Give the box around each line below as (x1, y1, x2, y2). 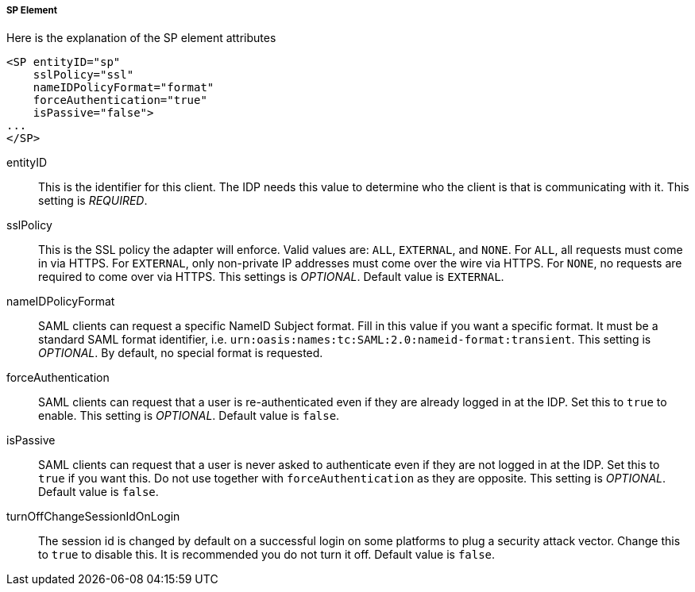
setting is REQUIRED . (38, 194, 148, 208)
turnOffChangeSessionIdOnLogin (6, 509, 180, 524)
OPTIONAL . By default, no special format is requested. (38, 346, 323, 360)
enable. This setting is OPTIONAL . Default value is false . (38, 409, 340, 423)
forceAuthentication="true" (33, 94, 207, 107)
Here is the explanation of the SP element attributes (6, 31, 276, 45)
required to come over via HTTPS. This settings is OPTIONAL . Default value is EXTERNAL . (38, 270, 504, 284)
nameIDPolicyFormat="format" (33, 81, 214, 94)
